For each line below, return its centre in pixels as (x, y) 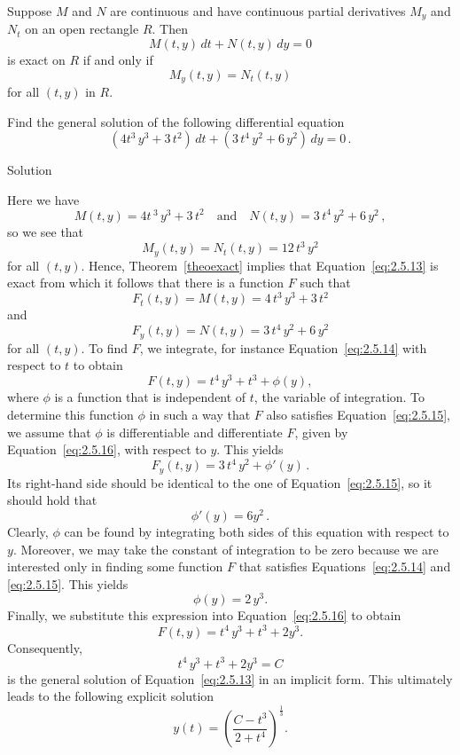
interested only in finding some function (115, 566)
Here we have (43, 199)
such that (325, 283)
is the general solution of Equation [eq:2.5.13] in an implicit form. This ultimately (230, 678)
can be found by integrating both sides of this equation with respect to (257, 532)
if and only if (118, 60)
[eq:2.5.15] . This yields (68, 583)
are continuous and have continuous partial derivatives (258, 11)
